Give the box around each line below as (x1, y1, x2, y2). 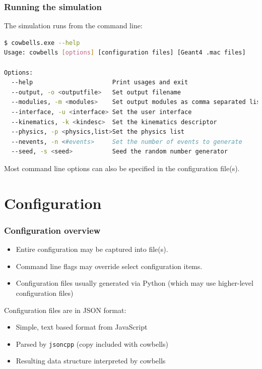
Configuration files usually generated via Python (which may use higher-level (16, 278, 253, 288)
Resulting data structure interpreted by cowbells (16, 355, 166, 366)
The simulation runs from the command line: (4, 20, 143, 31)
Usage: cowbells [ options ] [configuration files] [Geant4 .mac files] (4, 49, 246, 57)
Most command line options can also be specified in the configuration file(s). (4, 163, 240, 173)
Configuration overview (4, 224, 101, 236)
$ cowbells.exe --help (4, 39, 80, 46)
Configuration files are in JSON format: (4, 304, 126, 315)
